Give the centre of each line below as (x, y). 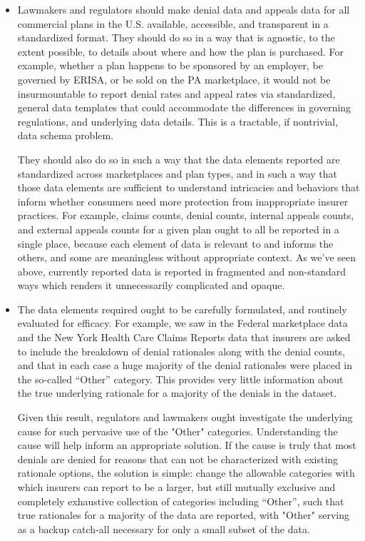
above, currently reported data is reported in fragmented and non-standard (181, 271)
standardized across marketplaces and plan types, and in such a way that (177, 173)
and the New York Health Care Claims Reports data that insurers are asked (184, 337)
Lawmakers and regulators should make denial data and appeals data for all (184, 9)
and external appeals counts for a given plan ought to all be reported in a (178, 229)
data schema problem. (66, 135)
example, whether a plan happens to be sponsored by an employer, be (170, 65)
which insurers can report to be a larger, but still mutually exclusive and (176, 487)
